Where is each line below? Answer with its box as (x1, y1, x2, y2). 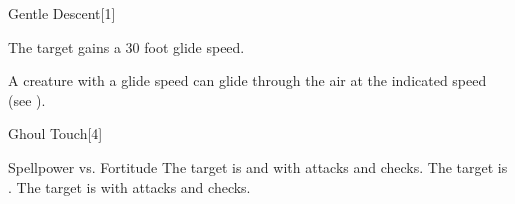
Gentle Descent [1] (8, 3, 116, 23)
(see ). (8, 89, 46, 110)
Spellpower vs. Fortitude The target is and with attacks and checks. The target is (8, 156, 508, 177)
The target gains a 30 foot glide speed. (8, 36, 245, 57)
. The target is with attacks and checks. (8, 176, 251, 197)
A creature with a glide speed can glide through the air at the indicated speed (8, 70, 487, 91)
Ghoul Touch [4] (8, 123, 103, 144)
